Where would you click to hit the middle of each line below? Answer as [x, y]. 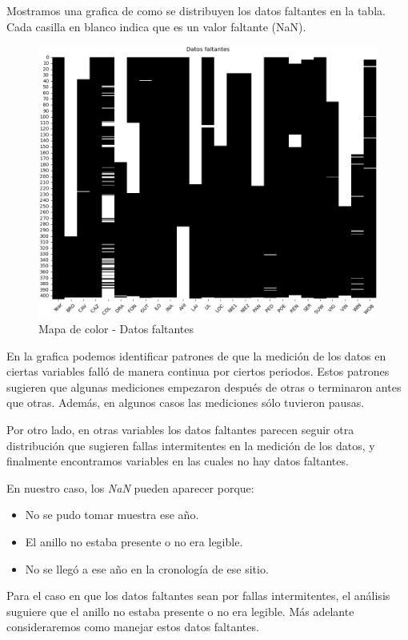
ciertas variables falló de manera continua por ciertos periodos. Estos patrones [198, 371]
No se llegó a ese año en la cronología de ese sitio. [147, 568]
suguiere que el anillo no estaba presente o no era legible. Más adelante [180, 611]
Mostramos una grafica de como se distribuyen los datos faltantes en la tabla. [196, 10]
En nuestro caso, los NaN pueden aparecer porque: [130, 487]
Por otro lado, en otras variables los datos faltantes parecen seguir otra [180, 429]
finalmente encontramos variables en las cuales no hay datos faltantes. [178, 461]
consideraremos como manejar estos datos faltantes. [133, 627]
